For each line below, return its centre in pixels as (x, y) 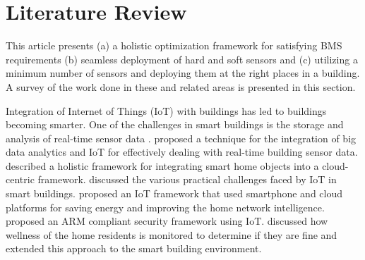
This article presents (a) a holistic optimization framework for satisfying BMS (174, 45)
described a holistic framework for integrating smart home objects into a (162, 165)
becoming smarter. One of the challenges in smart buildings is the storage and (175, 124)
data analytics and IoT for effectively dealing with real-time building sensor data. (182, 152)
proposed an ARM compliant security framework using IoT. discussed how (167, 221)
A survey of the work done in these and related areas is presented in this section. (181, 86)
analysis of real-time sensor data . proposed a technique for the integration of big (181, 138)
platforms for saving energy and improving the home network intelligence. (165, 207)
